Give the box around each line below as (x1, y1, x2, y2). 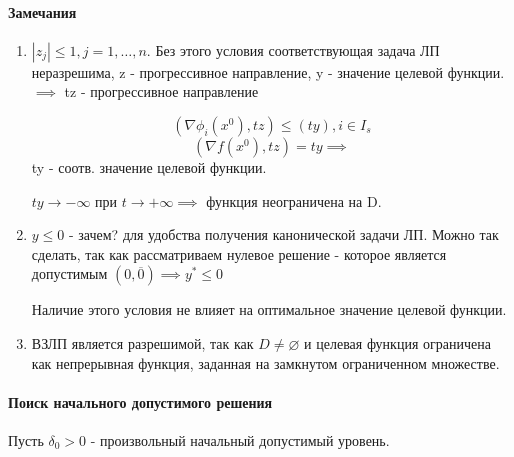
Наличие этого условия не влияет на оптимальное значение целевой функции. (31, 299, 507, 320)
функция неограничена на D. (206, 190, 382, 211)
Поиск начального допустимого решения (8, 391, 273, 412)
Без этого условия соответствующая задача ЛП (155, 39, 440, 60)
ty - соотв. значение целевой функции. (31, 156, 267, 177)
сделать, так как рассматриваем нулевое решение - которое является (31, 243, 447, 264)
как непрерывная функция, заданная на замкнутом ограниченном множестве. (31, 352, 500, 373)
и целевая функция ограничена (304, 332, 491, 353)
